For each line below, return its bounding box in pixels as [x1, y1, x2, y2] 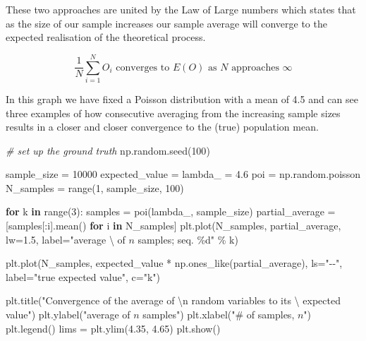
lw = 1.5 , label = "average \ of [6, 232, 126, 246]
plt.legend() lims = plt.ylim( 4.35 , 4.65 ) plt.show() [6, 321, 221, 335]
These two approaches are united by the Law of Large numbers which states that [6, 2, 356, 16]
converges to [116, 62, 170, 73]
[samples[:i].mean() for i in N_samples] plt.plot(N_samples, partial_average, [6, 218, 341, 233]
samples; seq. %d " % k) [138, 232, 238, 246]
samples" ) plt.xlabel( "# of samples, [142, 307, 295, 322]
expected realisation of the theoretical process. [6, 30, 206, 44]
